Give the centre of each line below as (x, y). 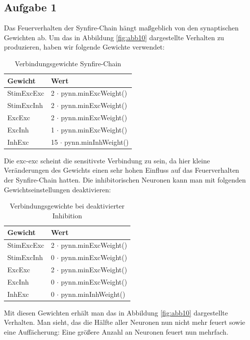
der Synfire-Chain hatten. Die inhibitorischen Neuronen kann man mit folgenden (125, 180)
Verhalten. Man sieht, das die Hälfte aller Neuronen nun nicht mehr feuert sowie (125, 322)
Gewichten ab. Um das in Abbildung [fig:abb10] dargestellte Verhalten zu (114, 37)
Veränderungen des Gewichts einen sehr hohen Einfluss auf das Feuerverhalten (122, 170)
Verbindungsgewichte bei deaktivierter (67, 206)
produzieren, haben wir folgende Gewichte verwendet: (84, 47)
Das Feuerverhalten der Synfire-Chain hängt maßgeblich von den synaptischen (121, 28)
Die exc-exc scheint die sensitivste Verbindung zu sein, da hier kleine (107, 160)
